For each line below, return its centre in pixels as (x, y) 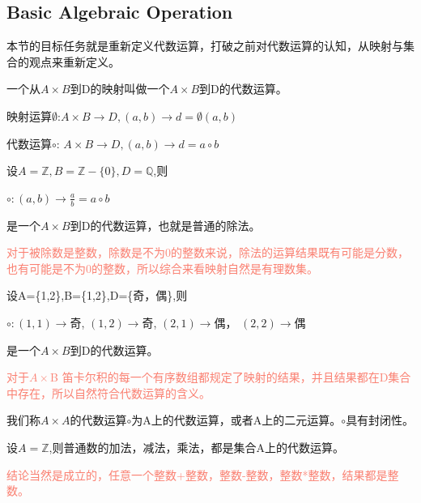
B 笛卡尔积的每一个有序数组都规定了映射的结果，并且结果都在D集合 (231, 377)
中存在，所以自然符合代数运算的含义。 (108, 392)
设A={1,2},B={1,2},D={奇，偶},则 (97, 295)
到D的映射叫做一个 (120, 89)
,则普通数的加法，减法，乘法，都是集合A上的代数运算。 (196, 447)
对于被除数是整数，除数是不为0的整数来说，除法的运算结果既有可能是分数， (208, 252)
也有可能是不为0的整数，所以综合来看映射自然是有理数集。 (162, 268)
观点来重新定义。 (74, 61)
